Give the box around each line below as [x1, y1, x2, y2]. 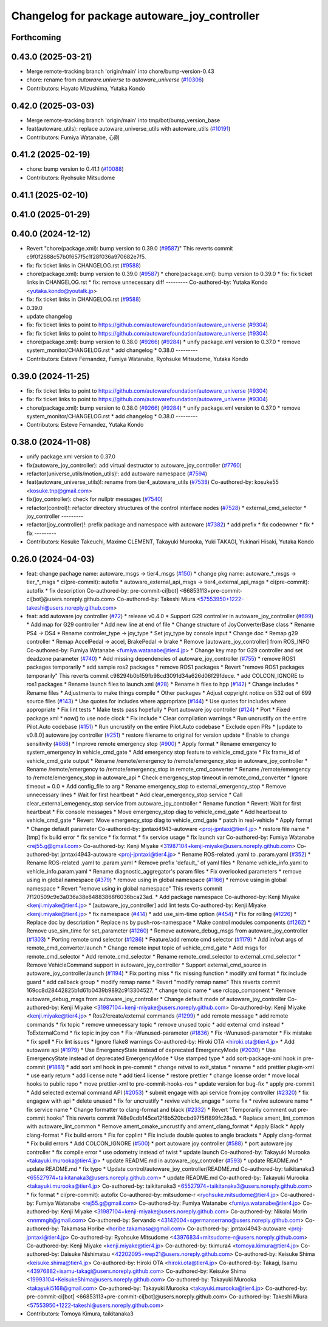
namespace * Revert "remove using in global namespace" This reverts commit [26, 884, 223, 892]
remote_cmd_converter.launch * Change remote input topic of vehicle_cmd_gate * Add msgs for [26, 944, 267, 951]
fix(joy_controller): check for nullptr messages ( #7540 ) [26, 495, 163, 503]
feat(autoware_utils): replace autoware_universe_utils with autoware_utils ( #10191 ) [26, 125, 231, 133]
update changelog [26, 312, 72, 320]
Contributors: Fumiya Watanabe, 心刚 [26, 134, 120, 141]
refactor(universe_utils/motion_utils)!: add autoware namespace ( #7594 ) [26, 470, 208, 477]
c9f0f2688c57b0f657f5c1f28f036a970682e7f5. [26, 253, 146, 261]
